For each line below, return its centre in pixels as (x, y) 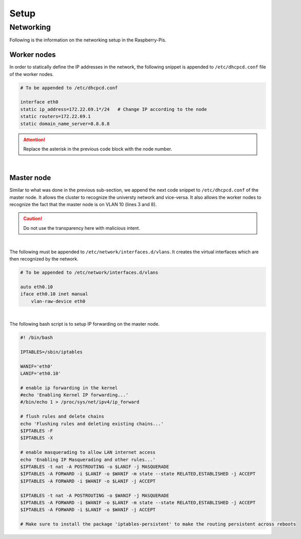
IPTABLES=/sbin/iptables (52, 352)
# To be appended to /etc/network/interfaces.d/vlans (89, 273)
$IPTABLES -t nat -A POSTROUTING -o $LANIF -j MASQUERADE (95, 466)
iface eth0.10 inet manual (54, 294)
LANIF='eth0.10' (41, 373)
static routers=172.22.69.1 (55, 116)
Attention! (34, 139)
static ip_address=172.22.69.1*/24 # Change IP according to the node (114, 109)
